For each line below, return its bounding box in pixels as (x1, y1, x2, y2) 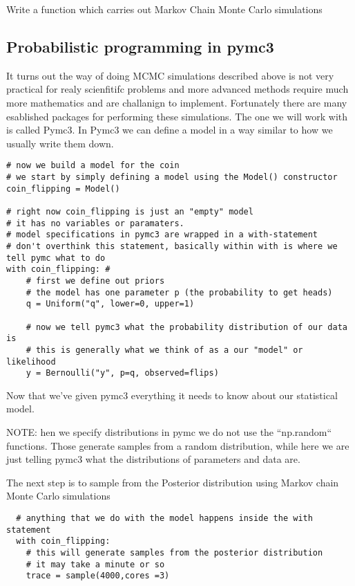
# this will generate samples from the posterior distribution (26, 547, 323, 558)
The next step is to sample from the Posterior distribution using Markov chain (6, 475, 339, 489)
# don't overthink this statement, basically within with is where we (6, 241, 338, 251)
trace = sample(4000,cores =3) (26, 571, 170, 581)
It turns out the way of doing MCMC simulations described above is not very (6, 68, 334, 82)
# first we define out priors (26, 275, 165, 286)
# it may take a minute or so (26, 559, 165, 569)
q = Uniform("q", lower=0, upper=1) (26, 299, 195, 309)
